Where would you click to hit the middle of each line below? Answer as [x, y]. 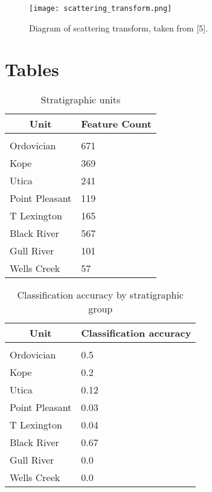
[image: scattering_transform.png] [101, 8]
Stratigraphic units [81, 100]
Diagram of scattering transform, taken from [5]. [119, 28]
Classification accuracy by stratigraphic [100, 295]
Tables [32, 69]
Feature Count [116, 124]
